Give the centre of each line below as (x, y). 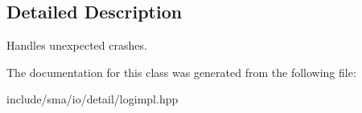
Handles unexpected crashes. (77, 45)
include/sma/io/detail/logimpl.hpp (93, 99)
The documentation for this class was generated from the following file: (181, 72)
